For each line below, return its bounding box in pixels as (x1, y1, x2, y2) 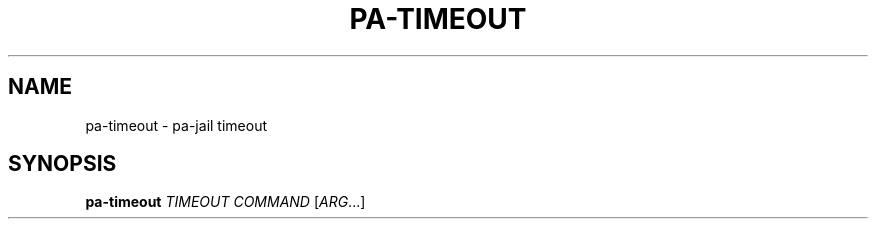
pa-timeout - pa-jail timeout (85, 116, 267, 134)
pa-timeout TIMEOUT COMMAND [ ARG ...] (85, 193, 366, 211)
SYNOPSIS (8, 151, 117, 177)
